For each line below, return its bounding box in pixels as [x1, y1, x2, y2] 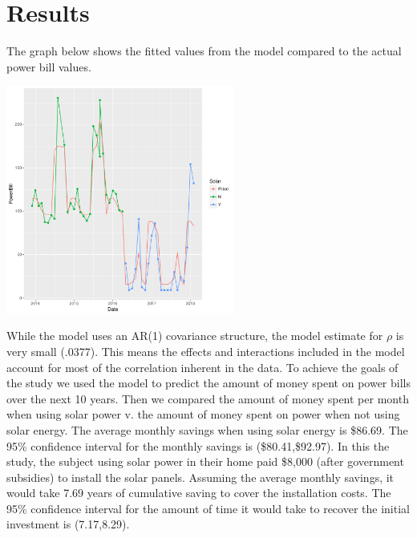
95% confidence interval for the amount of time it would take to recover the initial [6, 500, 410, 516]
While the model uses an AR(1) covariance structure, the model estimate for [6, 327, 383, 344]
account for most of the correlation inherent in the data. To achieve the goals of [6, 358, 399, 375]
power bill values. [6, 58, 91, 75]
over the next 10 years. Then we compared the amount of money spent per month [6, 390, 409, 407]
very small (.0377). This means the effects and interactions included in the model [6, 342, 405, 359]
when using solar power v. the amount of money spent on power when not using [6, 406, 400, 423]
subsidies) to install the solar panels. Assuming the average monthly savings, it [6, 468, 395, 485]
